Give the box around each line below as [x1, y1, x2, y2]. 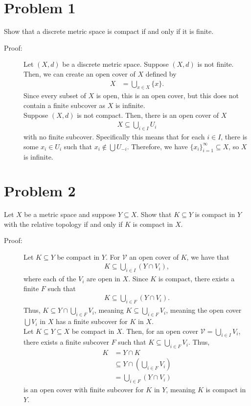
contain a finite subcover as [23, 100, 106, 110]
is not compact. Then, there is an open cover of [77, 109, 219, 120]
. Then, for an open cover [122, 325, 198, 336]
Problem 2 [4, 181, 76, 201]
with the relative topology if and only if [4, 218, 123, 229]
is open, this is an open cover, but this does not [96, 90, 239, 101]
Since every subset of [23, 90, 86, 101]
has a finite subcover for [55, 316, 128, 326]
